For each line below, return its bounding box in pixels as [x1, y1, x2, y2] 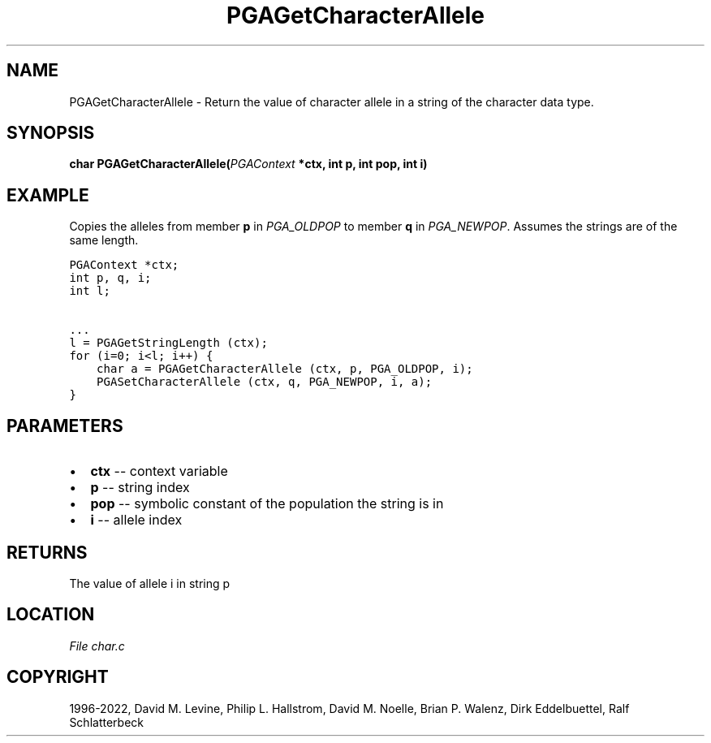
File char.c [69, 638, 125, 653]
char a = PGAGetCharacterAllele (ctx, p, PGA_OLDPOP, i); [97, 362, 473, 376]
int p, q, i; [69, 271, 152, 285]
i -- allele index [90, 512, 183, 529]
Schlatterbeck [69, 715, 144, 729]
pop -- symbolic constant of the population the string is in [90, 495, 444, 512]
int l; [69, 284, 110, 298]
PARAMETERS [6, 415, 123, 436]
